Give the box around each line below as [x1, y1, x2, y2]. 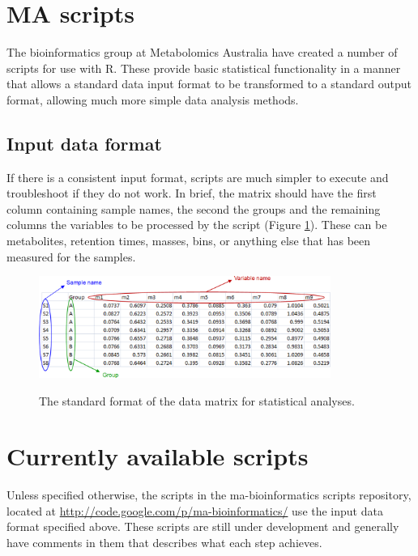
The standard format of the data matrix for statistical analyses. [39, 392, 355, 409]
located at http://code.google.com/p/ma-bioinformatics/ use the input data [6, 502, 383, 519]
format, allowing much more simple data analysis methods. [6, 91, 299, 108]
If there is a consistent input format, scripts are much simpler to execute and [6, 168, 389, 185]
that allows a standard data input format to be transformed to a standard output [6, 75, 412, 92]
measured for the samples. [6, 248, 136, 265]
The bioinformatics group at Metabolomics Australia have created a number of [6, 44, 398, 61]
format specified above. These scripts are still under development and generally [6, 518, 399, 535]
